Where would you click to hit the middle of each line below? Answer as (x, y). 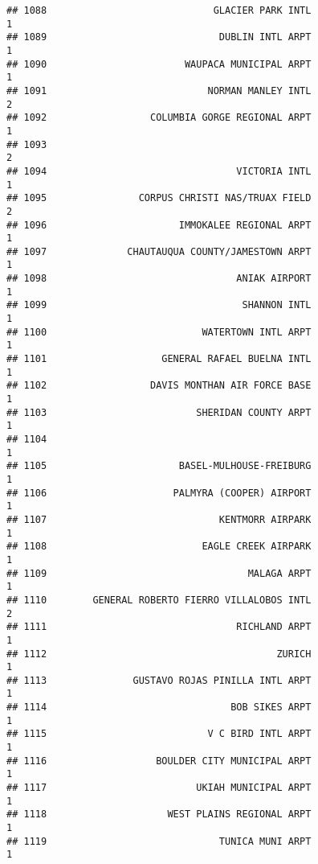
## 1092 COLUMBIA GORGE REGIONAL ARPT (159, 118)
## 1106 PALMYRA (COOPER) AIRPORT (159, 493)
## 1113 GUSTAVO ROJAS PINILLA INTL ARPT (159, 680)
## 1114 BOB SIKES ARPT (159, 708)
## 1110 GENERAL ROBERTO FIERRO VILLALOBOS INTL (159, 600)
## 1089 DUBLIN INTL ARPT (159, 37)
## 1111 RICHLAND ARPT (159, 627)
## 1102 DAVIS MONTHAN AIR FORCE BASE (159, 386)
